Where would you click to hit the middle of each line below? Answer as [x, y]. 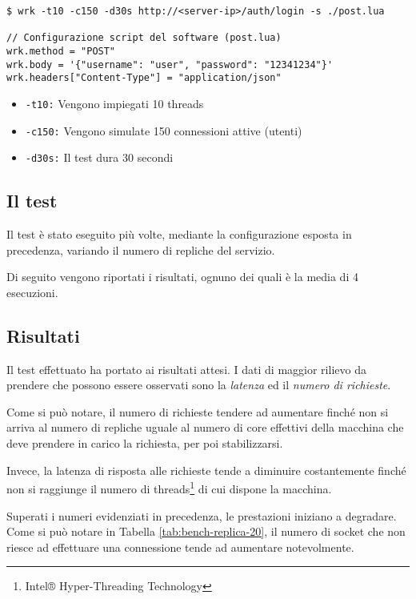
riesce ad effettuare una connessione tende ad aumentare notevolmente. [180, 547]
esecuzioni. [32, 292]
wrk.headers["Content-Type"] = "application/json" [144, 78]
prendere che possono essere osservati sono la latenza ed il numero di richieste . [199, 385]
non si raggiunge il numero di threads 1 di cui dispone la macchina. [169, 487]
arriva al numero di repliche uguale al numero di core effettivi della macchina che [205, 427]
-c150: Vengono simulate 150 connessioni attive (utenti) [164, 130]
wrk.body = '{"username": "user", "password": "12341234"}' [170, 64]
